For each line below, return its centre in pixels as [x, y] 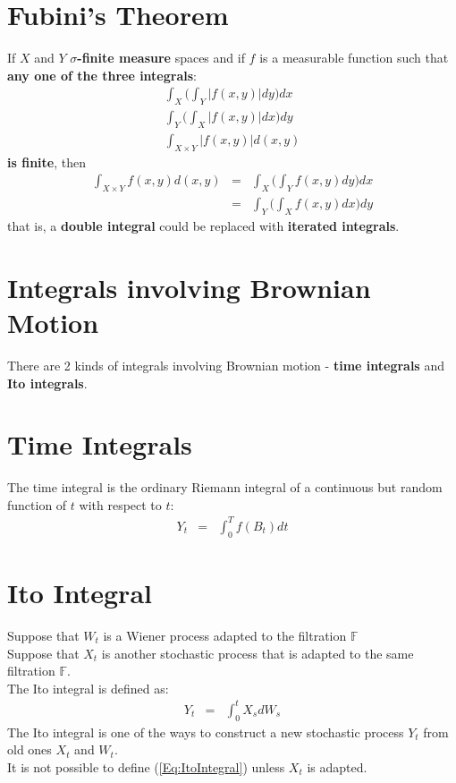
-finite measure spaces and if [161, 58]
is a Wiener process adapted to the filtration [225, 635]
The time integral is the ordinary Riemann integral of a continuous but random [225, 487]
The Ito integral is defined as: [88, 688]
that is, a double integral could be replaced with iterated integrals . [203, 226]
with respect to [120, 504]
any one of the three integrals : [102, 75]
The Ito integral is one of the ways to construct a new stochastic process [206, 732]
